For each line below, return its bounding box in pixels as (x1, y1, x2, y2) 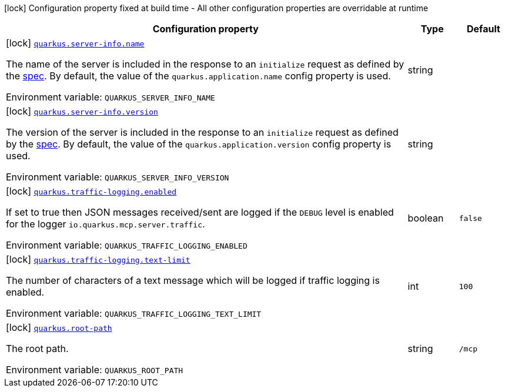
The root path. (6, 343, 69, 354)
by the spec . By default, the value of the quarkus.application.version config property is (6, 138, 392, 150)
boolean (407, 212, 444, 224)
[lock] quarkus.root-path (6, 321, 112, 333)
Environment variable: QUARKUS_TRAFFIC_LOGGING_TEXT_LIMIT (6, 307, 262, 319)
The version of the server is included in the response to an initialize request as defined (6, 126, 399, 138)
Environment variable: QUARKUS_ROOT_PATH (6, 364, 183, 376)
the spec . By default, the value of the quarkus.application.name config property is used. (6, 70, 391, 82)
